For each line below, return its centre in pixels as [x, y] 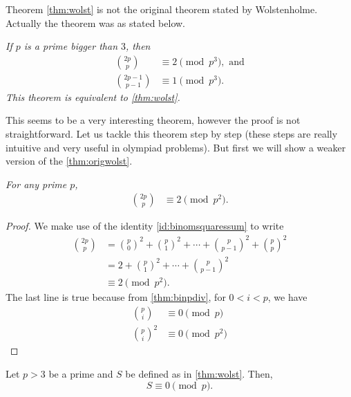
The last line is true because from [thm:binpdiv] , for [116, 297]
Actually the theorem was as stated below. [96, 22]
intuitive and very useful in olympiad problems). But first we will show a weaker [176, 147]
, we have [287, 297]
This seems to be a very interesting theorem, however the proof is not [153, 120]
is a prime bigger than [71, 46]
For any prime [36, 184]
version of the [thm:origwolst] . [69, 161]
